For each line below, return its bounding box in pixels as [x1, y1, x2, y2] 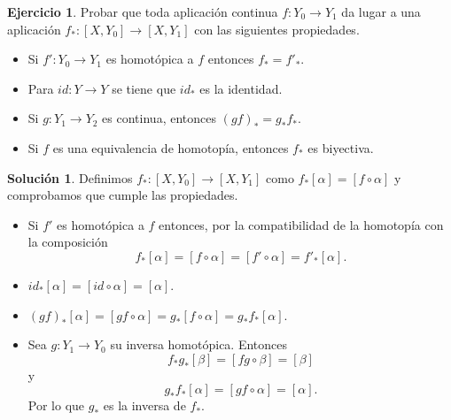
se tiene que [112, 79, 176, 97]
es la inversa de [103, 396, 186, 415]
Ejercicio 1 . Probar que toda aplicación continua [7, 3, 278, 20]
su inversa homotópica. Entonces [110, 335, 288, 354]
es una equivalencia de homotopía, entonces [52, 138, 289, 157]
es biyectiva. [307, 138, 374, 157]
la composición [27, 233, 108, 251]
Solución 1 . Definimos [7, 168, 133, 187]
